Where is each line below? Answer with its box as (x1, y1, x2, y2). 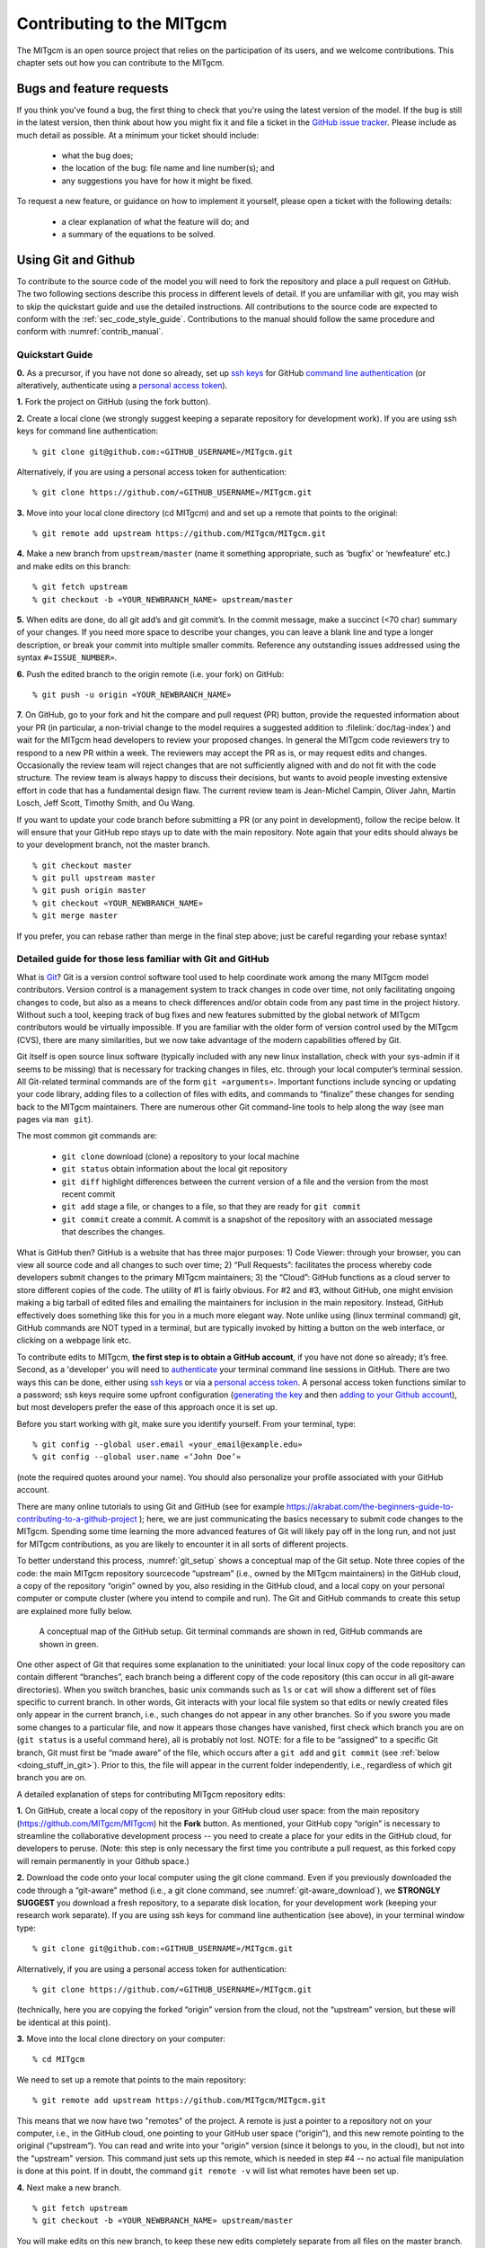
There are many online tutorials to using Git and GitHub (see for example (16, 1501, 285, 1512)
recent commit (61, 1189, 116, 1200)
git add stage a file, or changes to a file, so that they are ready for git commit (61, 1201, 362, 1212)
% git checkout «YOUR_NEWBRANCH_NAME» (32, 897, 204, 908)
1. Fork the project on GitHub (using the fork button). (16, 397, 211, 407)
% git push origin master (32, 886, 147, 896)
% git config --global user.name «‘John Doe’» (32, 1452, 242, 1462)
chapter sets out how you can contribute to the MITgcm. (16, 57, 225, 67)
